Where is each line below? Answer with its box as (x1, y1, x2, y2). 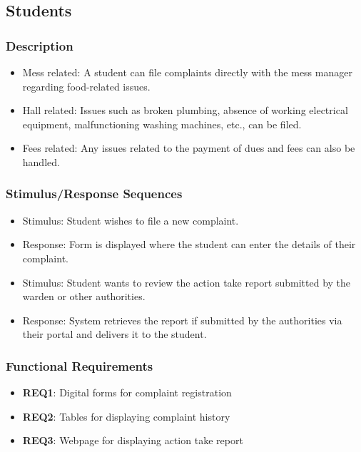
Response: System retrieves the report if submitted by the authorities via (22, 312, 342, 327)
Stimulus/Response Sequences (6, 185, 183, 202)
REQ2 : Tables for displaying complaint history (22, 409, 230, 423)
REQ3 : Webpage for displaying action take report (22, 433, 243, 448)
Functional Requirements (6, 356, 153, 374)
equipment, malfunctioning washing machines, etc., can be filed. (22, 116, 302, 131)
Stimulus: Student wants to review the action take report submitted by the (22, 274, 351, 289)
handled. (22, 154, 60, 169)
